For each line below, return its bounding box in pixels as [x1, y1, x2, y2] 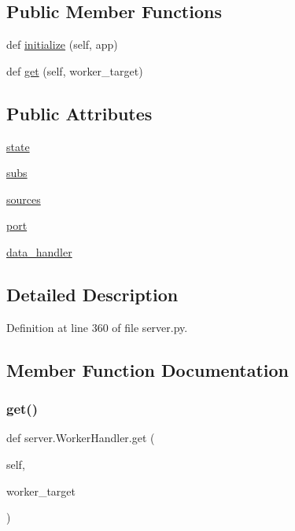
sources [6, 190, 41, 207]
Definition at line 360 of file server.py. [6, 319, 188, 335]
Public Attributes [6, 101, 153, 125]
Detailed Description [6, 282, 179, 306]
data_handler [6, 243, 72, 260]
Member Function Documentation [6, 357, 289, 382]
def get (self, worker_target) [6, 62, 143, 79]
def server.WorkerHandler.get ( [6, 430, 155, 446]
